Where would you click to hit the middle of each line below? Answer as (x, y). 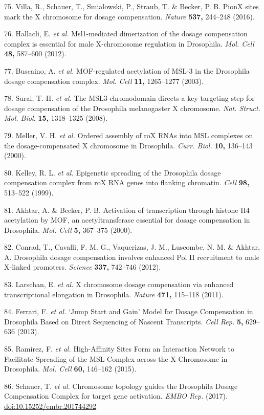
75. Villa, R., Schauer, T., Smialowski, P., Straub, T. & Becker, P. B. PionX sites (131, 6)
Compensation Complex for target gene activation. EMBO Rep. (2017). (116, 396)
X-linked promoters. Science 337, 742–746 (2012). (83, 267)
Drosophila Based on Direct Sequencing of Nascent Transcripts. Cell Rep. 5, (124, 321)
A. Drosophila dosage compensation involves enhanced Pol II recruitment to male (132, 257)
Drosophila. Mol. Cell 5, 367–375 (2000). (68, 230)
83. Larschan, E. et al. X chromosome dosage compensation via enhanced (119, 284)
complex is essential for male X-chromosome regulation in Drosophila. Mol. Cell (129, 43)
